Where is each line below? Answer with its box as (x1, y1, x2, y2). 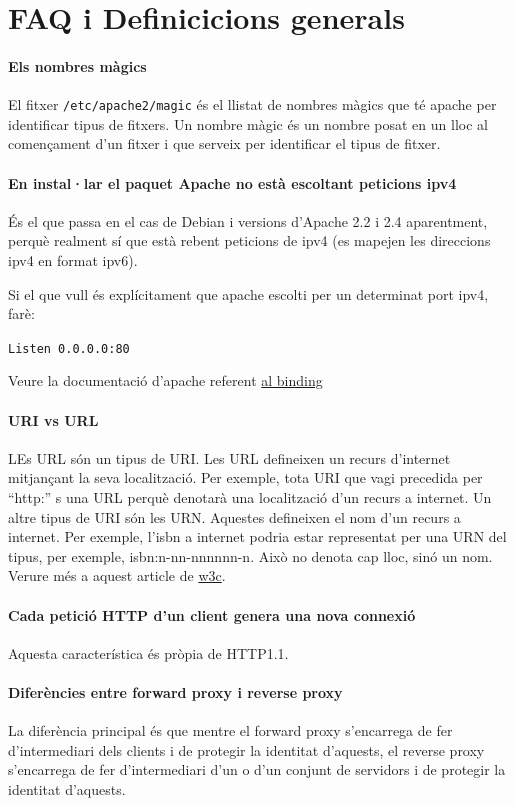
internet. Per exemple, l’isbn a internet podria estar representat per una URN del (8, 526, 507, 547)
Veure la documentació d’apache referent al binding (8, 370, 323, 391)
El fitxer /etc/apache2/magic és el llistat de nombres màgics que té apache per (8, 94, 497, 115)
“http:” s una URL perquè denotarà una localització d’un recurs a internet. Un (8, 487, 492, 508)
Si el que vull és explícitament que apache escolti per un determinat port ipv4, (8, 283, 489, 304)
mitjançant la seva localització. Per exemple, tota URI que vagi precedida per (8, 467, 483, 488)
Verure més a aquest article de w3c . (8, 565, 226, 586)
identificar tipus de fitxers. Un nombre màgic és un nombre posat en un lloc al (8, 113, 488, 134)
